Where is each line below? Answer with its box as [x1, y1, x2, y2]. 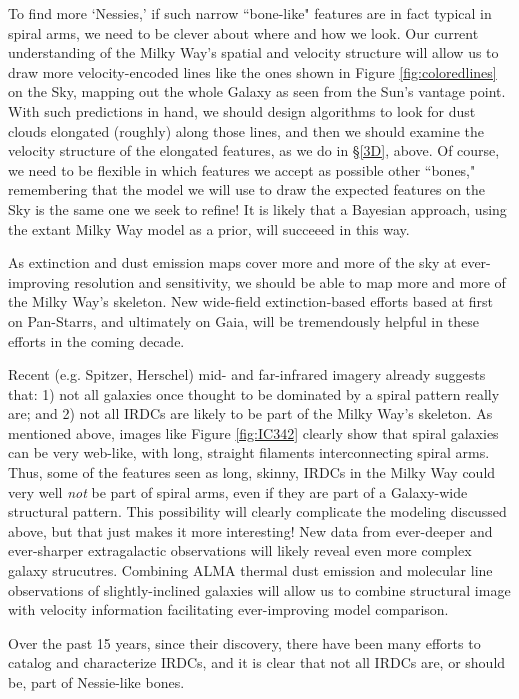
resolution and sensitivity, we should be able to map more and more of [74, 271, 506, 292]
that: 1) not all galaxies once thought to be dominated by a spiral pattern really [8, 383, 500, 404]
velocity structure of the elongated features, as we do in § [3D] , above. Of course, [8, 140, 500, 161]
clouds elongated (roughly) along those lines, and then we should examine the [8, 120, 484, 141]
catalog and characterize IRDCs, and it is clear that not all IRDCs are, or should [8, 652, 506, 673]
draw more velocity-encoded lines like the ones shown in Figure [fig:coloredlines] [8, 61, 497, 82]
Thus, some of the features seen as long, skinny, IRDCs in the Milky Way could [8, 462, 496, 483]
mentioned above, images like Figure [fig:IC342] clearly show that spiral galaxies [8, 422, 499, 443]
